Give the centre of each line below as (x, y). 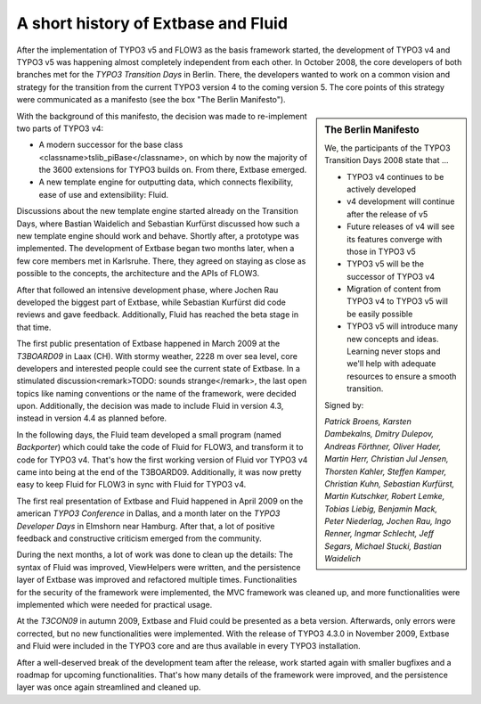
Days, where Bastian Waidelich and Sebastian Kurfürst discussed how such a (158, 224)
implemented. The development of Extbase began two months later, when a (155, 249)
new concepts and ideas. (393, 339)
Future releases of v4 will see (401, 226)
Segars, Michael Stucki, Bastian (383, 546)
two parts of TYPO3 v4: (60, 128)
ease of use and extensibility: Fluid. (104, 194)
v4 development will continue (401, 201)
